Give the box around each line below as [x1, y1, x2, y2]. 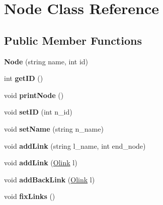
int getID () [4, 73, 43, 83]
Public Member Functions [4, 32, 142, 48]
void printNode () [4, 89, 64, 100]
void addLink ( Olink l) [4, 157, 77, 168]
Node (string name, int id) [4, 56, 89, 66]
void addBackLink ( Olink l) [4, 174, 95, 184]
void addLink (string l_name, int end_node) [4, 140, 146, 151]
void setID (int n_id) [4, 107, 72, 117]
